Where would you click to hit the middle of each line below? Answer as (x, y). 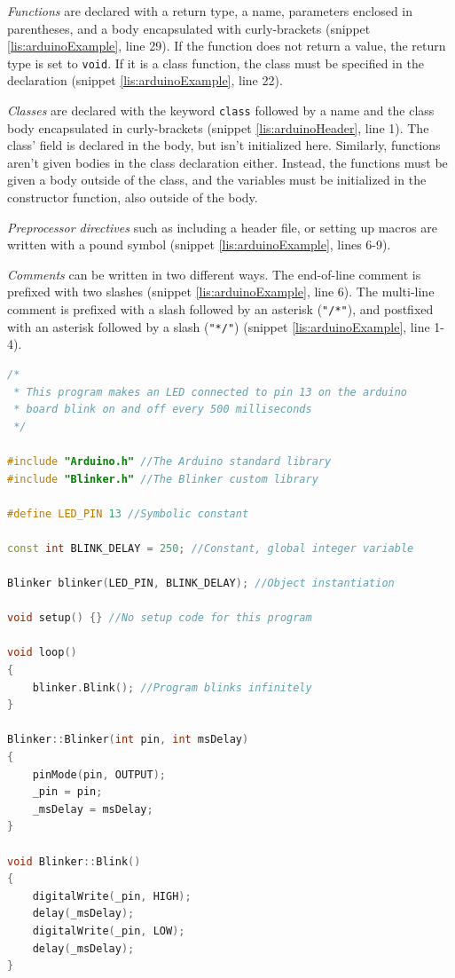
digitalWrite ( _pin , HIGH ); (112, 896)
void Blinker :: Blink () (74, 861)
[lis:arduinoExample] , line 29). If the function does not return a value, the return (227, 46)
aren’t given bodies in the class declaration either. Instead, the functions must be (227, 162)
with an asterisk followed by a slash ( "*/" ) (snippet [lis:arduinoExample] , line (219, 326)
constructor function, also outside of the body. (133, 197)
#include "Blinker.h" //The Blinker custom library (163, 479)
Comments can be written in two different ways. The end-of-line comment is (214, 274)
